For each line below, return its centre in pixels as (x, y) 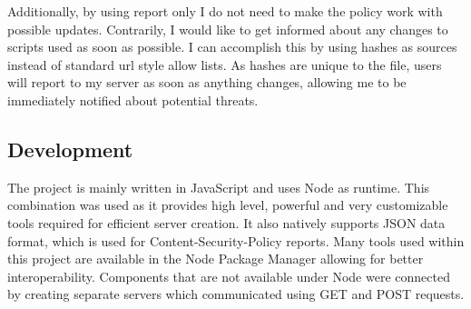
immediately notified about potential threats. (133, 100)
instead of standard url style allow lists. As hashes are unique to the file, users (225, 64)
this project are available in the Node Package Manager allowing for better (216, 259)
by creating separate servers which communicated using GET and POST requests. (236, 294)
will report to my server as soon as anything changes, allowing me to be (207, 82)
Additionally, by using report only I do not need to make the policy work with (225, 11)
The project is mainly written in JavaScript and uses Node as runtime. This (219, 187)
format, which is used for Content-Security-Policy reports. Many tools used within (236, 240)
